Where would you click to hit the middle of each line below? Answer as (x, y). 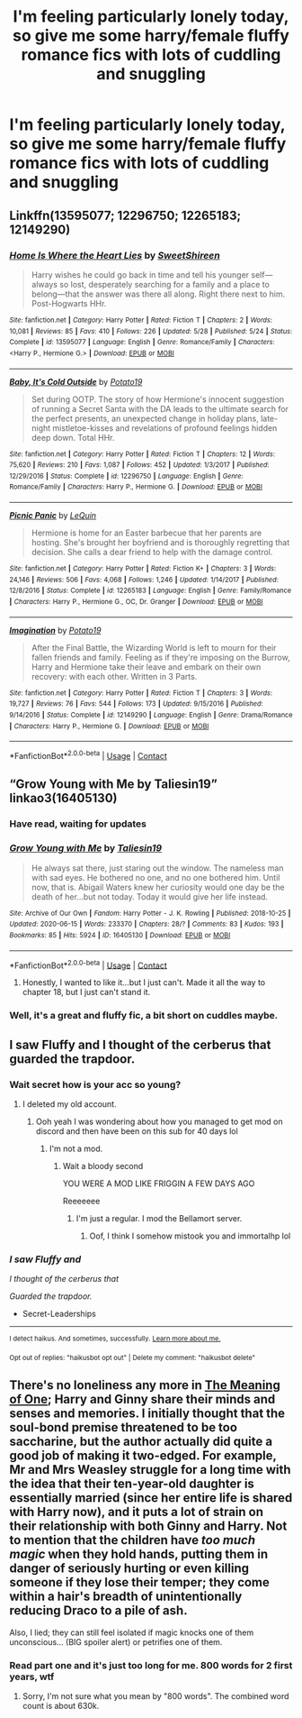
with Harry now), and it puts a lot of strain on (136, 1512)
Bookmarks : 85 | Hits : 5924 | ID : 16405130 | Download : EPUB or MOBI (120, 935)
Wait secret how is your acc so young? (95, 1084)
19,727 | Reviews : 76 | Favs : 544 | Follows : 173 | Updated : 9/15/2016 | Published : (136, 704)
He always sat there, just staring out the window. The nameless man (157, 868)
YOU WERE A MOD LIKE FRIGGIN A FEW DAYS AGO (159, 1183)
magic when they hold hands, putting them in (138, 1554)
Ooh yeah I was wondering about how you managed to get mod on (159, 1121)
